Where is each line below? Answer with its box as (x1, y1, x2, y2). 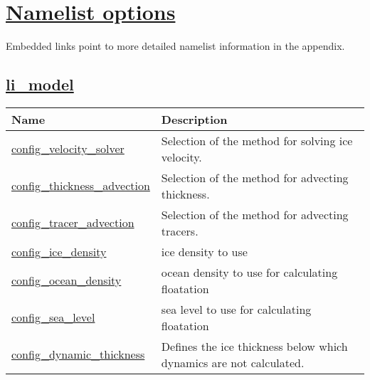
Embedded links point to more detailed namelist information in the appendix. (6, 38, 345, 53)
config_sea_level (11, 309, 95, 326)
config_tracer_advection (11, 214, 134, 231)
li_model (6, 73, 74, 95)
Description (161, 110, 228, 127)
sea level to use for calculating (161, 300, 312, 317)
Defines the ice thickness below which (161, 337, 348, 354)
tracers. (161, 222, 199, 239)
